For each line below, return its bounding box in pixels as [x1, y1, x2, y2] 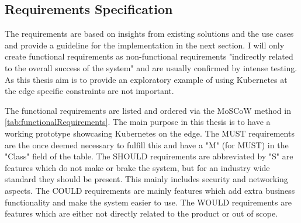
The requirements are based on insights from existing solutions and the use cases [5, 27, 294, 40]
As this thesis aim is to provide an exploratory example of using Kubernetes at [5, 73, 288, 85]
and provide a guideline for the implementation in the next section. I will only [5, 39, 285, 51]
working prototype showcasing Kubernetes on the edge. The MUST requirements [5, 127, 295, 139]
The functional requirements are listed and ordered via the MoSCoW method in [5, 104, 291, 116]
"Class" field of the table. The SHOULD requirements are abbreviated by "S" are [5, 150, 293, 162]
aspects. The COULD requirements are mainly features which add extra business [5, 184, 295, 196]
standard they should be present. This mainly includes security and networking [5, 173, 288, 185]
